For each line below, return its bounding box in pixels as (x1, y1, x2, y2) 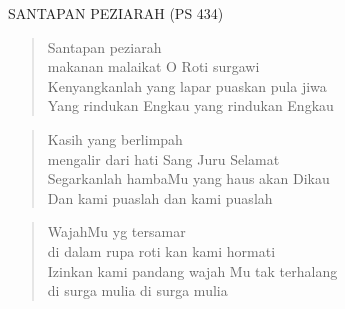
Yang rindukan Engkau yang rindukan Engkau (47, 95, 334, 116)
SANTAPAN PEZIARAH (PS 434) (8, 3, 224, 23)
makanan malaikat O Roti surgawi (47, 56, 260, 77)
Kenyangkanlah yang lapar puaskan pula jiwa (47, 75, 327, 96)
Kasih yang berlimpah (47, 128, 183, 149)
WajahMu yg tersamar (47, 221, 186, 242)
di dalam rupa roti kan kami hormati (47, 240, 276, 261)
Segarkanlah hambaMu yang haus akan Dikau (47, 168, 330, 189)
